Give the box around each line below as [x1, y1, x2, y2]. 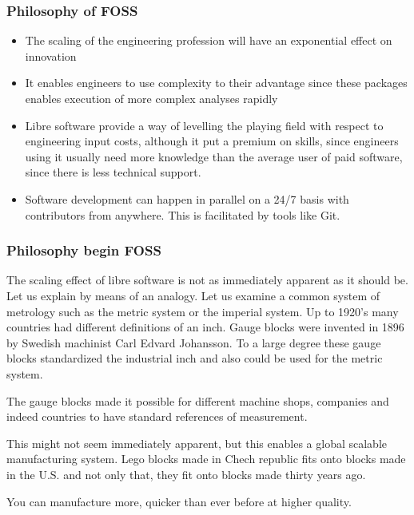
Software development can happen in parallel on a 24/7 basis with [25, 190, 349, 207]
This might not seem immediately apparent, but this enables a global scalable [6, 434, 388, 451]
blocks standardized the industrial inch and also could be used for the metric [6, 350, 383, 366]
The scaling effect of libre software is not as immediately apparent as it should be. [6, 271, 408, 288]
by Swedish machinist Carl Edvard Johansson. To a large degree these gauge [6, 334, 381, 351]
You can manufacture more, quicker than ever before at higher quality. [6, 493, 352, 509]
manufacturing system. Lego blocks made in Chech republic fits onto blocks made [6, 450, 406, 467]
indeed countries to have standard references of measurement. [6, 408, 308, 425]
